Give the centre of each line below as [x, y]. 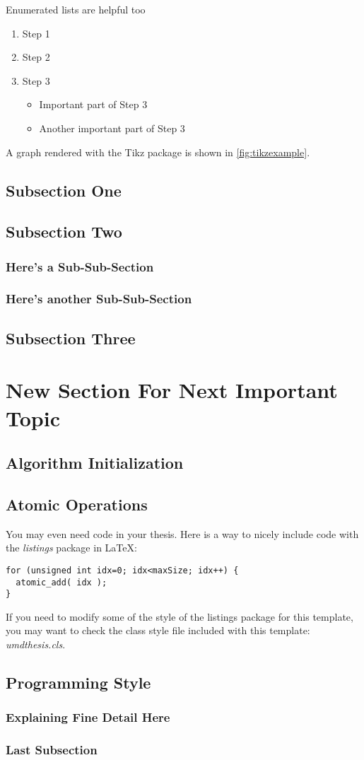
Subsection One [64, 190]
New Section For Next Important [172, 390]
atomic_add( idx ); [61, 582]
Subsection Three [71, 338]
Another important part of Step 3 [112, 128]
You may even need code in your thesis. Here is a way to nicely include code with [182, 533]
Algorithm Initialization [95, 463]
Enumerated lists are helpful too [76, 9]
